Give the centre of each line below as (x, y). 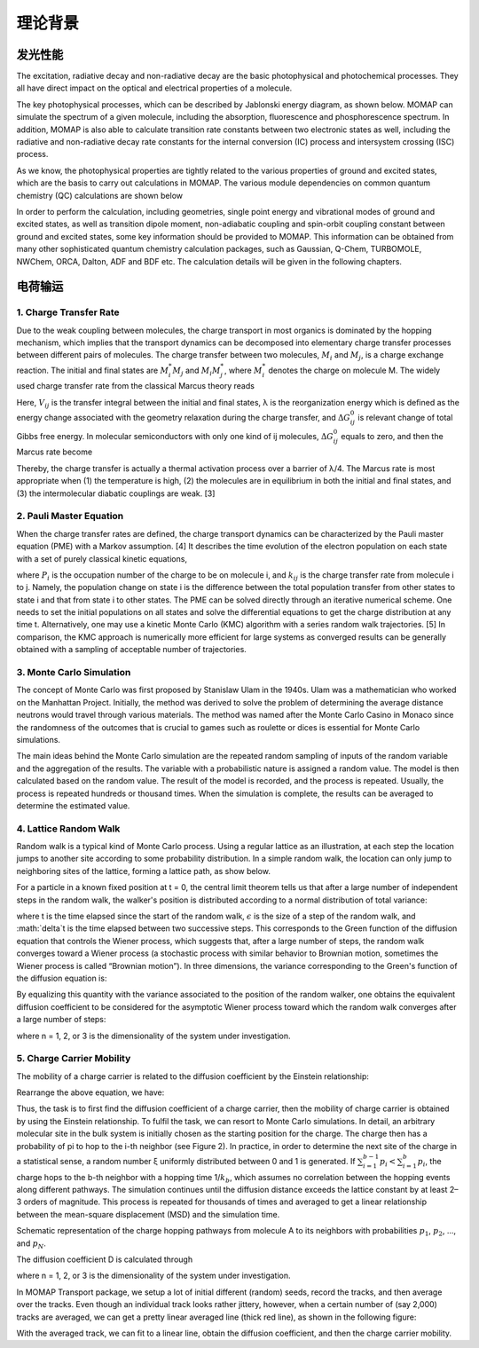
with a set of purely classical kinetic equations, (102, 558)
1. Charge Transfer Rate (68, 312)
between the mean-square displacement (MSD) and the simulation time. (148, 1214)
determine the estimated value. (73, 805)
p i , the (430, 1162)
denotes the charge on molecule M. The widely (354, 370)
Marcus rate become (55, 452)
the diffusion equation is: (62, 978)
